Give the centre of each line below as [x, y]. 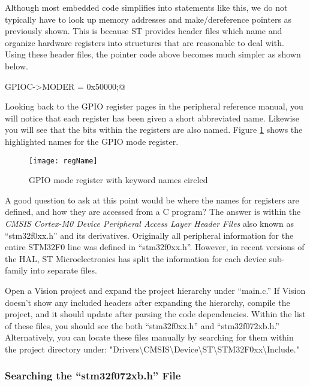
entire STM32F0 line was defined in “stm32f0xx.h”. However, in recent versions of [155, 247]
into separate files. [64, 270]
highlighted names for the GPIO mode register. [92, 141]
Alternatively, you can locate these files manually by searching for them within [149, 337]
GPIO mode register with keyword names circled [118, 180]
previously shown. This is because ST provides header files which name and [144, 31]
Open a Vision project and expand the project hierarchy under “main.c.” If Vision [155, 290]
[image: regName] [63, 161]
